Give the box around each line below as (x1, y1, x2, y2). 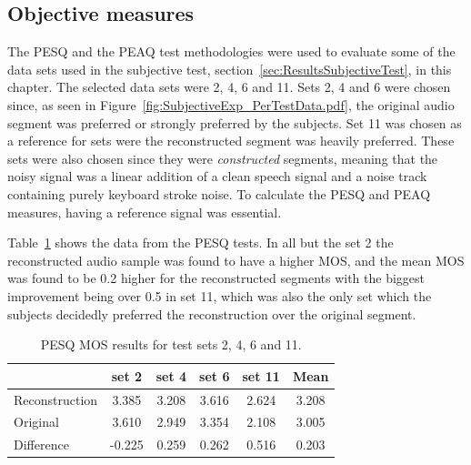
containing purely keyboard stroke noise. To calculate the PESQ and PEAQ (7, 184, 431, 203)
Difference (14, 435, 69, 454)
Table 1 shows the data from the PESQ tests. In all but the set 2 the (7, 233, 394, 252)
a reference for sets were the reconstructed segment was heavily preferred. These (7, 131, 455, 150)
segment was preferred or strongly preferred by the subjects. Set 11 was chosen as (7, 113, 462, 132)
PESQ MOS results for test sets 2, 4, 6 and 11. (40, 335, 302, 354)
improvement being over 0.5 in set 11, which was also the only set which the (7, 286, 432, 305)
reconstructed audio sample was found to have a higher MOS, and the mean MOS (7, 250, 465, 269)
